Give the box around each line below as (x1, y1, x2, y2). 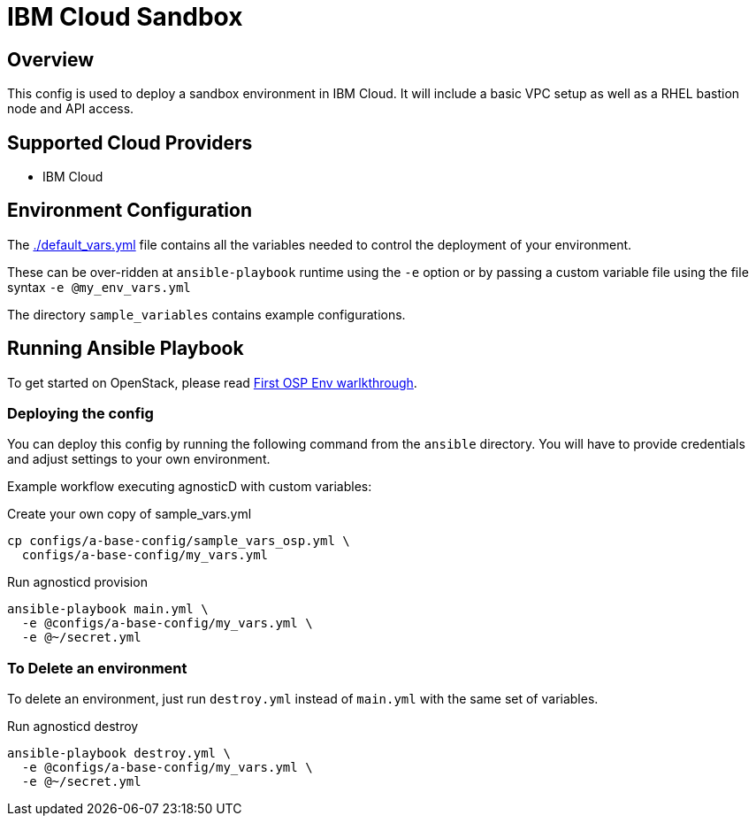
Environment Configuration (7, 199, 252, 222)
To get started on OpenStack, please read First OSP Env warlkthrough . (7, 374, 417, 390)
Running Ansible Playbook (7, 337, 244, 360)
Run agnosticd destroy (7, 719, 139, 735)
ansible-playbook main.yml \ (7, 602, 209, 617)
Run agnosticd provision (7, 574, 148, 590)
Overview (7, 48, 95, 71)
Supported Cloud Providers (7, 131, 253, 154)
